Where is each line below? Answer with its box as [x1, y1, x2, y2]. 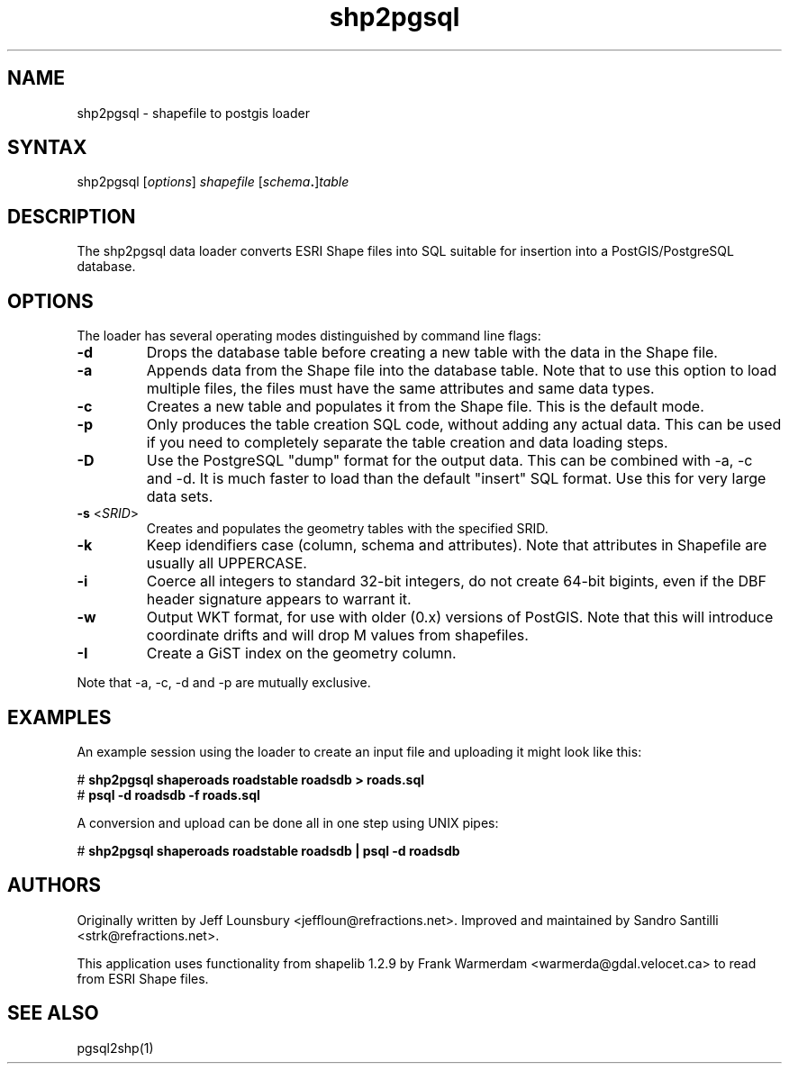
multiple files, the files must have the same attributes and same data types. [146, 379, 655, 398]
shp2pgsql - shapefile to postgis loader [77, 104, 310, 121]
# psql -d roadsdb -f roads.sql [77, 786, 260, 803]
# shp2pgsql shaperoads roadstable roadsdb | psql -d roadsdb [77, 842, 460, 858]
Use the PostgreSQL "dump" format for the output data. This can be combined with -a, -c [146, 451, 753, 470]
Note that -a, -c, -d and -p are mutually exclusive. [77, 675, 371, 691]
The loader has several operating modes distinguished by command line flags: [77, 328, 541, 344]
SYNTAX [7, 136, 87, 159]
